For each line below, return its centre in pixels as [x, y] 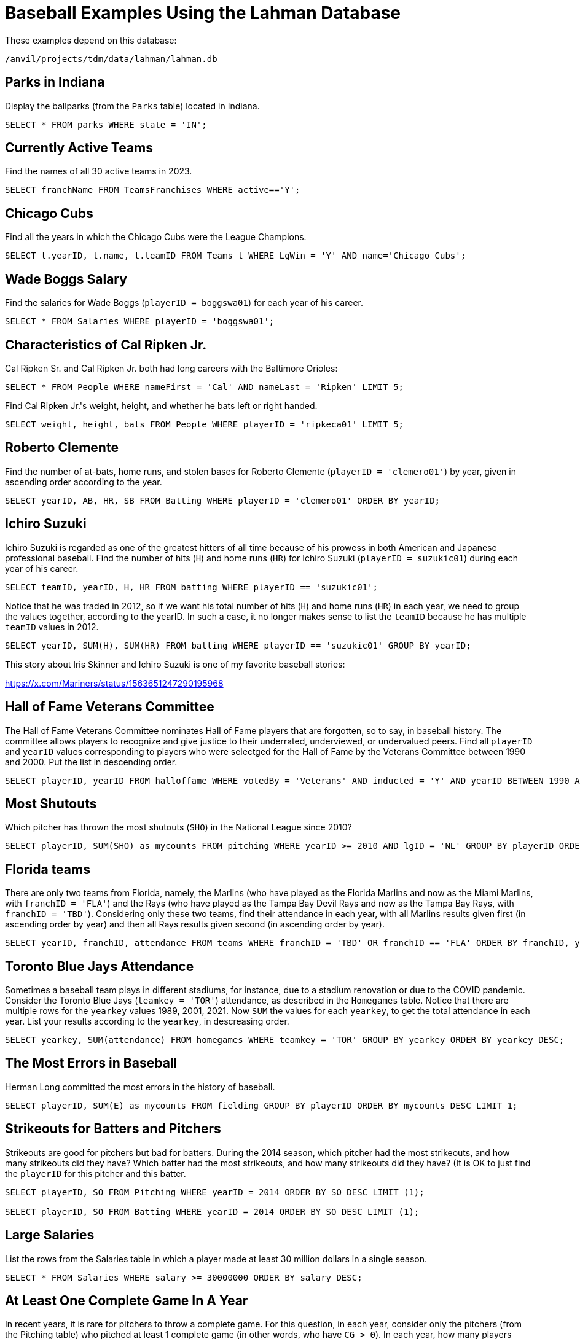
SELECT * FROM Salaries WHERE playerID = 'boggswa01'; [140, 322]
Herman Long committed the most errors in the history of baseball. [140, 1087]
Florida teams [48, 869]
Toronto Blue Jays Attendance [100, 966]
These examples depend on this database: [91, 40]
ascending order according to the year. [84, 482]
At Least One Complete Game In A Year [127, 1300]
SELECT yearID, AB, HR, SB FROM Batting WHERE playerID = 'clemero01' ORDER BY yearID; [223, 500]
